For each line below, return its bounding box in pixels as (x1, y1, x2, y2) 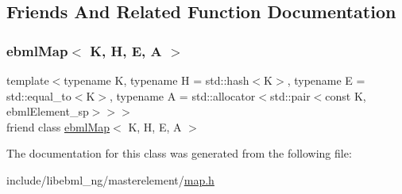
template (6, 72, 49, 88)
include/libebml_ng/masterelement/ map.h (6, 171, 215, 188)
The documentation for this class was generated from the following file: (6, 145, 352, 162)
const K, (325, 87, 366, 104)
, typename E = (287, 72, 365, 88)
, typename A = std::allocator (109, 87, 256, 104)
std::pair (269, 87, 311, 104)
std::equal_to (6, 87, 72, 104)
